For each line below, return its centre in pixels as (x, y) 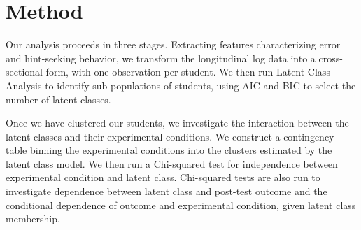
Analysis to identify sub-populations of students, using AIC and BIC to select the (181, 85)
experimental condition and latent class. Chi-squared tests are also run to (163, 177)
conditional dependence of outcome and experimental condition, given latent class (181, 204)
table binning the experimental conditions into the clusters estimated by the (169, 150)
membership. (33, 218)
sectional (24, 72)
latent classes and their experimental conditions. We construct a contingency (170, 136)
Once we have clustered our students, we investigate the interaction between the (177, 123)
